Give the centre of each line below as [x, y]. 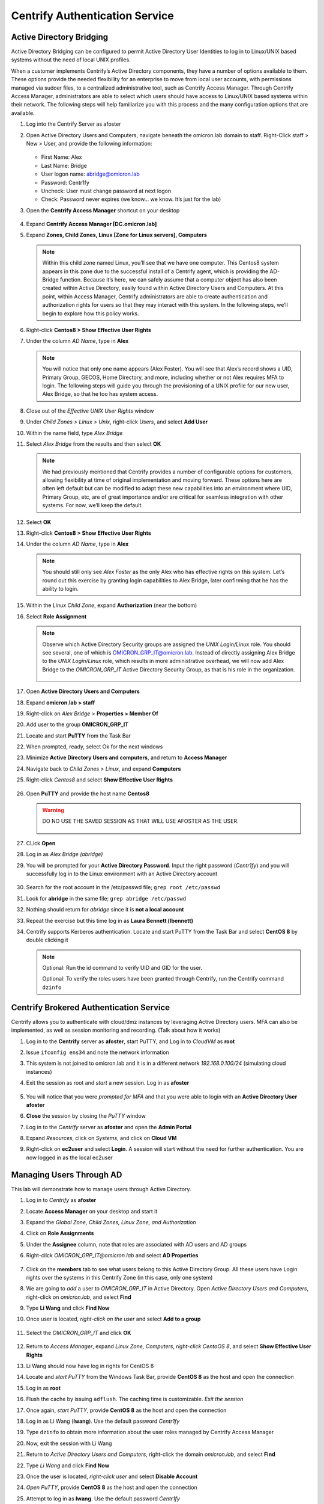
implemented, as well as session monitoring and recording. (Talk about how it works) [116, 1030]
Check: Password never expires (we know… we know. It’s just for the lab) [131, 199]
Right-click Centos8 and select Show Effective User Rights [100, 780]
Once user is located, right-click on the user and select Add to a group [113, 1319]
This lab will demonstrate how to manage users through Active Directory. [101, 1189]
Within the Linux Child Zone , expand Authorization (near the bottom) [112, 605]
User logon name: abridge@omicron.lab [91, 174]
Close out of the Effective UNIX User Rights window [90, 411]
